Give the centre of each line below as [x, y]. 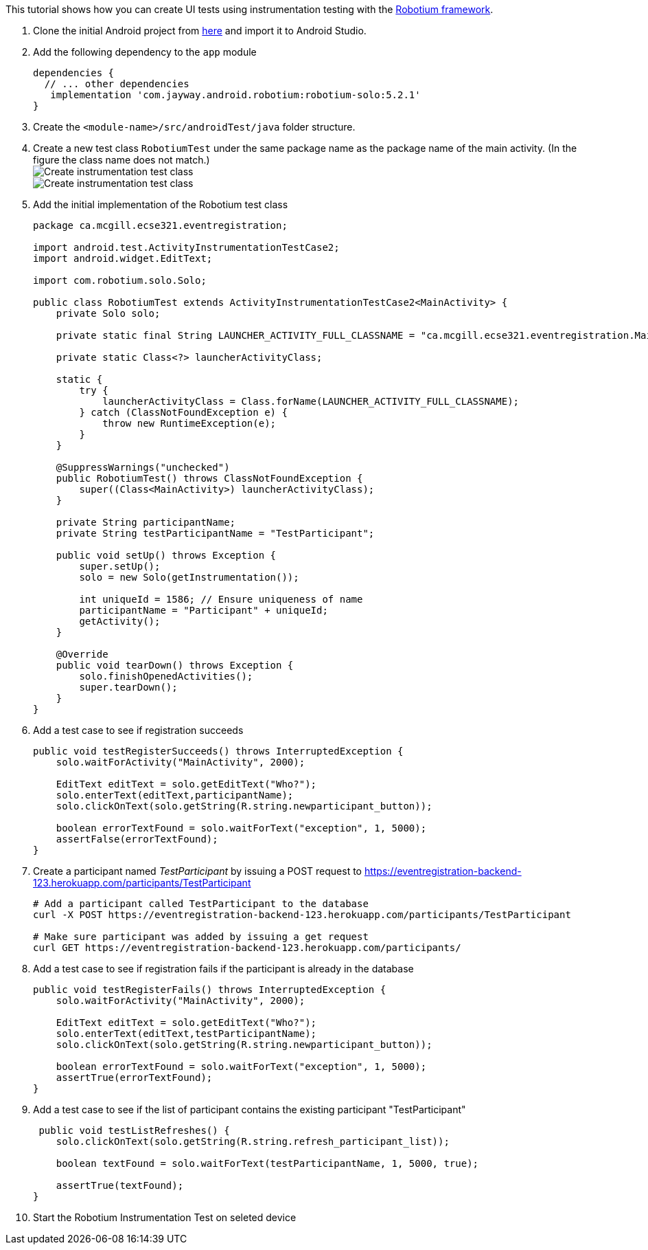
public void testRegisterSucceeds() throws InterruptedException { [218, 751]
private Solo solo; [108, 313]
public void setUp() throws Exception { [166, 555]
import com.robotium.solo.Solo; [120, 280]
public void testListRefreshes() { [134, 1130]
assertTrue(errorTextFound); [134, 1078]
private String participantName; [146, 522]
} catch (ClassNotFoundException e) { [183, 412]
